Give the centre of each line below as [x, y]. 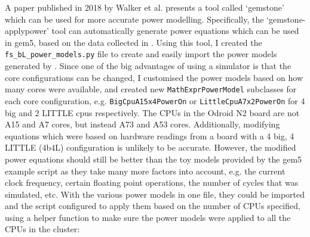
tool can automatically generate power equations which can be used [175, 31]
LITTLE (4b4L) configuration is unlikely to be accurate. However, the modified [151, 147]
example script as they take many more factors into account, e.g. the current [145, 171]
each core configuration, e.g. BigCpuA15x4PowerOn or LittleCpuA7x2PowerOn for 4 [155, 100]
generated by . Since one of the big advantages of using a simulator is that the [148, 66]
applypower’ [27, 31]
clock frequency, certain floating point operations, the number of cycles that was [152, 183]
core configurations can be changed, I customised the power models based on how [154, 77]
